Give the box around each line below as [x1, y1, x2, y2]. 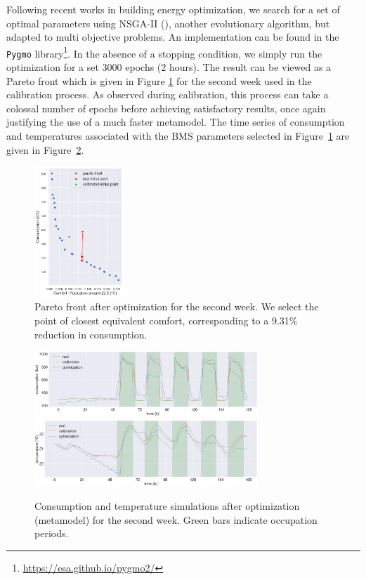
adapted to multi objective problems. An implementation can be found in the [6, 29, 339, 44]
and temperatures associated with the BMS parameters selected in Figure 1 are [6, 128, 350, 143]
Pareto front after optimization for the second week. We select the [34, 299, 319, 314]
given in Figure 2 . [6, 142, 84, 157]
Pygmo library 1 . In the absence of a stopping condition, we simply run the [6, 44, 322, 60]
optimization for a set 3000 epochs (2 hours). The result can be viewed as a [6, 60, 332, 74]
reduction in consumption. [34, 327, 148, 341]
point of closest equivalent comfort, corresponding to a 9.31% [34, 312, 298, 327]
